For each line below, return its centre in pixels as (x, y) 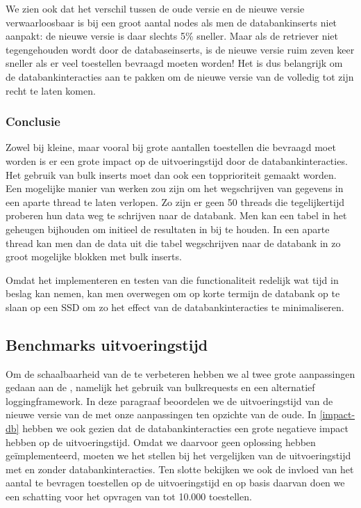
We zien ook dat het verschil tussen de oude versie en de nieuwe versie (155, 8)
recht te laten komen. (51, 90)
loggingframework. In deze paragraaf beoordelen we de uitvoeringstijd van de (169, 400)
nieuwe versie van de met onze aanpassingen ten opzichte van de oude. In (161, 414)
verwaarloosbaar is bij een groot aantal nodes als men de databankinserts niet (171, 22)
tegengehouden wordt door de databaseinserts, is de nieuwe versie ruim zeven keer (180, 49)
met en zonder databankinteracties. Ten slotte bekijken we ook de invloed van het (180, 469)
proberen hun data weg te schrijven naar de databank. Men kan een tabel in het (176, 215)
